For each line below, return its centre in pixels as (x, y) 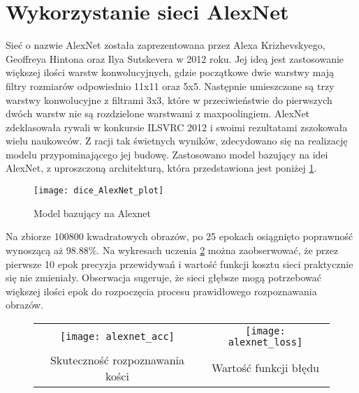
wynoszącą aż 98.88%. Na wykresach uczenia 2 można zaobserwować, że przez (172, 250)
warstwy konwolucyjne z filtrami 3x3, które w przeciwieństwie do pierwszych (169, 99)
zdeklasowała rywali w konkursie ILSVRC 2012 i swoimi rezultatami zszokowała (177, 127)
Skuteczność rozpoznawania (117, 359)
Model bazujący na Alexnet (93, 213)
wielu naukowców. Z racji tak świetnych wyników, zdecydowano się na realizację (177, 141)
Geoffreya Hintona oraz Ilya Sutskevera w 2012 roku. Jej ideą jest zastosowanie (175, 58)
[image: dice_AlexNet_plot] (99, 191)
